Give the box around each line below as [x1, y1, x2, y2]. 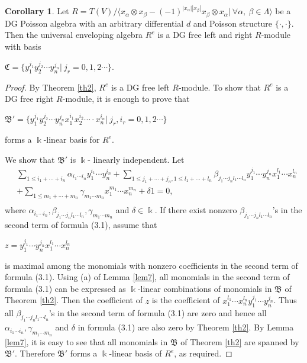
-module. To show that [178, 81, 261, 93]
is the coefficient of [151, 294, 220, 306]
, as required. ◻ [174, 347, 232, 359]
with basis [5, 40, 41, 53]
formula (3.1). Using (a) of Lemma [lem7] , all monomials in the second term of [5, 271, 290, 283]
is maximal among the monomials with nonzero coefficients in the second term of [5, 259, 298, 271]
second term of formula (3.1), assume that [5, 218, 157, 230]
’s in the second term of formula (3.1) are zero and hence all [49, 306, 267, 319]
